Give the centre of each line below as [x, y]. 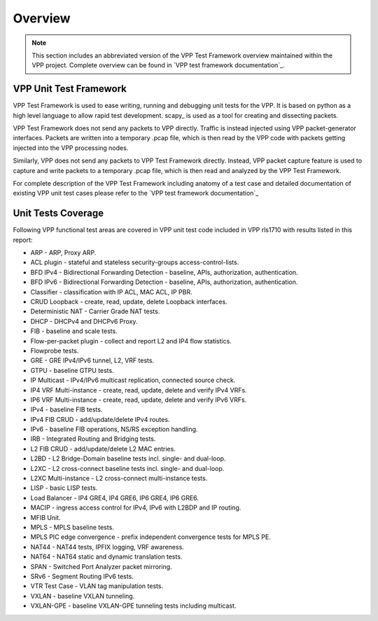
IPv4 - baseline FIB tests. [66, 409]
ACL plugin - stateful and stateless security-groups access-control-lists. [135, 262]
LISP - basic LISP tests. [64, 488]
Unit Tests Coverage [58, 213]
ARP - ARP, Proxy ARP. [63, 253]
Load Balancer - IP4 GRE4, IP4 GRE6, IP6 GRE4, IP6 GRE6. [115, 498]
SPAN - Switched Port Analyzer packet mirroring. [101, 566]
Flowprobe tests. [55, 350]
